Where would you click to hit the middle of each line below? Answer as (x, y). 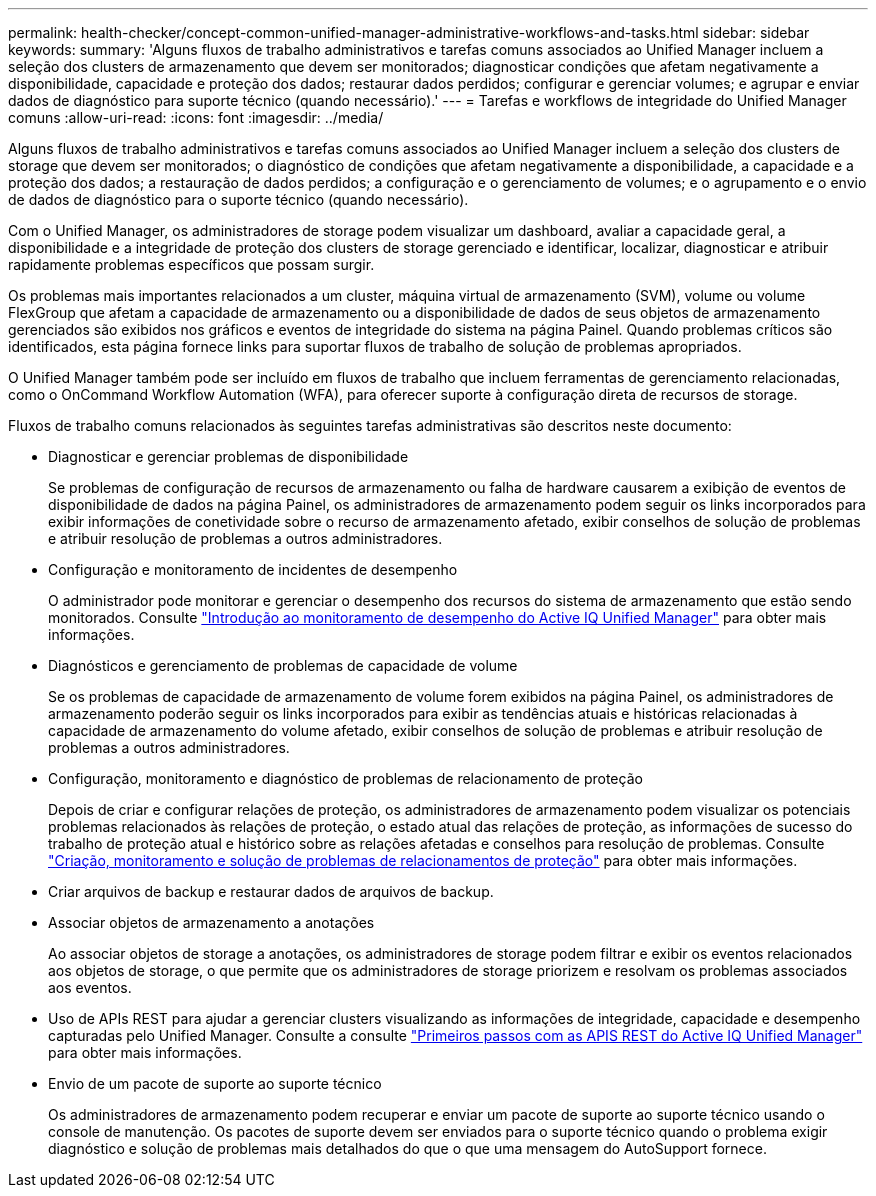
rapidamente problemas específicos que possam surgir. (191, 264)
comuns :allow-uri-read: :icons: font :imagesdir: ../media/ (196, 117)
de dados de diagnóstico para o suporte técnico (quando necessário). (238, 199)
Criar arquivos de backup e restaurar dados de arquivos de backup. (271, 891)
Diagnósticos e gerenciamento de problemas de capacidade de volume (283, 665)
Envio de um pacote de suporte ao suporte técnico (215, 1083)
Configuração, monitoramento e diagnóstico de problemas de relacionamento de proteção (345, 778)
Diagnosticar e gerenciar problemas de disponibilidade (228, 456)
